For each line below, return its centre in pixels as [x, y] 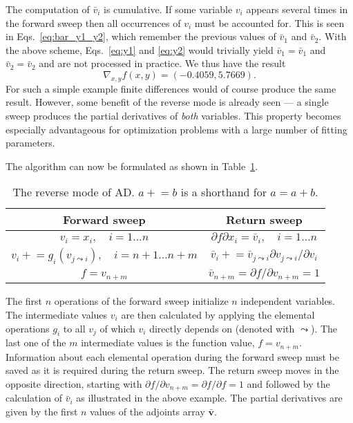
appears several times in [297, 9]
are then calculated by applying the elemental [218, 314]
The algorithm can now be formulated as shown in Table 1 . [132, 166]
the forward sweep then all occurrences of [93, 22]
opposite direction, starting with [74, 383]
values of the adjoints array [147, 411]
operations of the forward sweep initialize [141, 301]
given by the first [42, 411]
